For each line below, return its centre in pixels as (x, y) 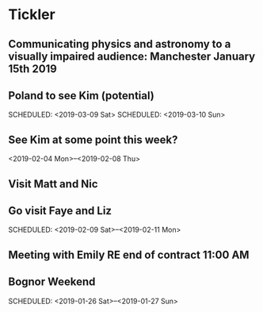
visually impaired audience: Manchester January (132, 56)
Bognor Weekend (52, 282)
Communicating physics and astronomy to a (120, 44)
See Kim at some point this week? (93, 139)
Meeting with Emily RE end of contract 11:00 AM (129, 254)
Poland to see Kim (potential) (81, 96)
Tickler (32, 15)
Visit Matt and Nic (53, 184)
